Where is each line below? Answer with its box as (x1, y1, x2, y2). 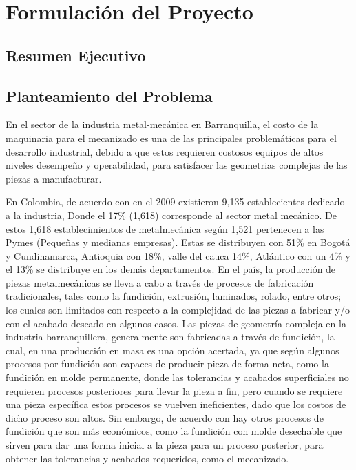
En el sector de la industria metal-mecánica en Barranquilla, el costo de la (6, 117, 319, 132)
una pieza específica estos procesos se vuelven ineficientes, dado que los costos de (6, 397, 346, 411)
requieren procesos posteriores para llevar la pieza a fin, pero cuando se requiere (6, 383, 343, 398)
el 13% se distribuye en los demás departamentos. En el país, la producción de (6, 262, 336, 276)
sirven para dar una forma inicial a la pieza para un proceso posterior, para (6, 438, 324, 452)
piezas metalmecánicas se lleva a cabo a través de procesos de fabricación (6, 275, 314, 289)
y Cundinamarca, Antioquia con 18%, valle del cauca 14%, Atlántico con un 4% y (6, 248, 350, 263)
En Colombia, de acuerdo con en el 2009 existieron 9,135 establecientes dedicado (6, 194, 345, 209)
